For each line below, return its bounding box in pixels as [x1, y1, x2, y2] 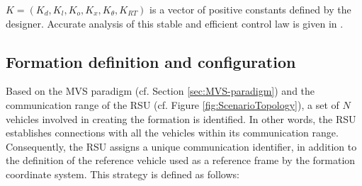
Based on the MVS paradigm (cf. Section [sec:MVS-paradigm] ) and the [6, 83, 315, 98]
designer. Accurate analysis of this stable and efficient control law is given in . [6, 16, 344, 30]
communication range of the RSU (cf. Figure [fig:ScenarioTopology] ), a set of [6, 97, 339, 112]
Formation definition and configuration [6, 50, 296, 72]
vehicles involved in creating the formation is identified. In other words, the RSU [6, 111, 356, 126]
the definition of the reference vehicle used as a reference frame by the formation [6, 153, 356, 168]
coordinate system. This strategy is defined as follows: [6, 166, 239, 181]
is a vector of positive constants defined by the [149, 2, 351, 16]
